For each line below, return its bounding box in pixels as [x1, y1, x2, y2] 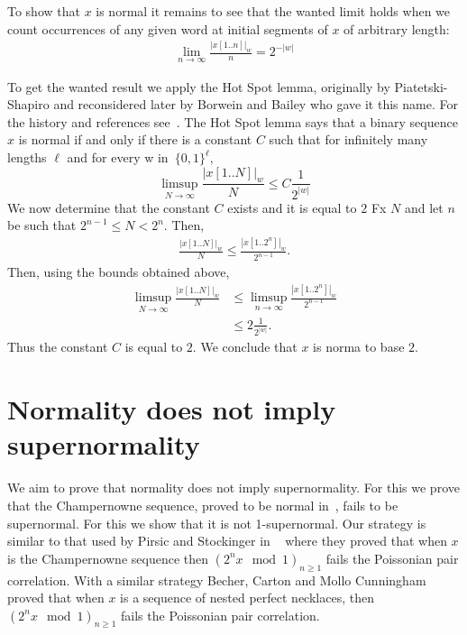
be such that [7, 216, 77, 235]
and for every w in [67, 148, 169, 167]
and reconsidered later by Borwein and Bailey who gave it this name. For [53, 95, 458, 114]
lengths [7, 148, 47, 167]
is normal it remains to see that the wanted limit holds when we [96, 2, 451, 20]
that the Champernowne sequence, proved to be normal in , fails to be [7, 495, 398, 514]
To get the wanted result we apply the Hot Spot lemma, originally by [7, 77, 390, 96]
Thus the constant [7, 337, 108, 356]
